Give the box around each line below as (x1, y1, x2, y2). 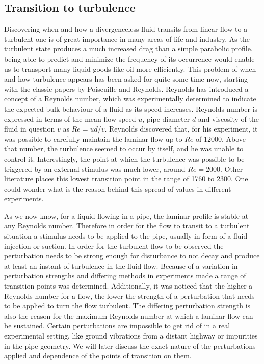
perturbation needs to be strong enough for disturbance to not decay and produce (4, 250, 260, 261)
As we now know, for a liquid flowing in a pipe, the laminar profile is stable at (4, 210, 249, 221)
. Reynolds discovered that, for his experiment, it (104, 123, 258, 134)
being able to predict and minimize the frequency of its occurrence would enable (4, 53, 255, 64)
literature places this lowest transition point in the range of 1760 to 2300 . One (4, 173, 248, 184)
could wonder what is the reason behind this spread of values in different (4, 183, 231, 194)
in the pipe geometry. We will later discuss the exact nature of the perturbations (4, 340, 256, 351)
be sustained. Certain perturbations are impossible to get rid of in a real (4, 320, 230, 331)
